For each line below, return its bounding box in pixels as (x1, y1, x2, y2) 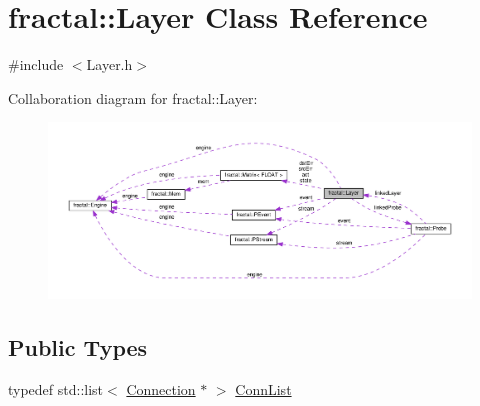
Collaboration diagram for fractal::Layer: (8, 87, 258, 108)
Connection (126, 379, 196, 400)
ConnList (235, 379, 292, 400)
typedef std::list (8, 379, 104, 400)
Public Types (8, 332, 148, 363)
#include (8, 54, 64, 75)
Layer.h (86, 54, 133, 75)
